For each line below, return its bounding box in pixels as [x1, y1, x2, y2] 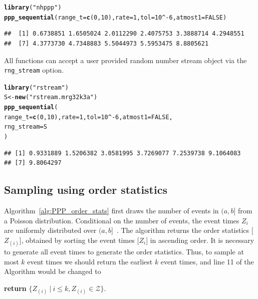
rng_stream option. [4, 65, 64, 75]
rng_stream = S [4, 123, 47, 131]
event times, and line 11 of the [160, 256, 254, 266]
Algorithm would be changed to [4, 266, 101, 276]
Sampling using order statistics [4, 182, 167, 197]
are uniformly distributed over [4, 225, 97, 235]
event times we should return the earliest [27, 256, 153, 266]
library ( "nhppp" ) [4, 4, 62, 11]
